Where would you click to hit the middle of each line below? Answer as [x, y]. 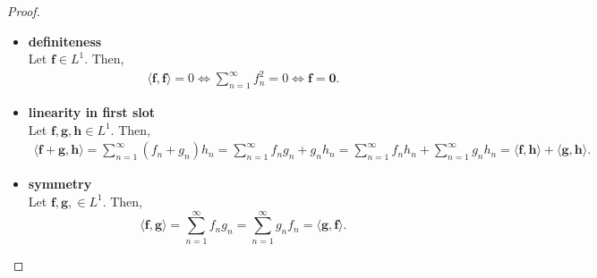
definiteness [65, 41]
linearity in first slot [92, 112]
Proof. [24, 11]
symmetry [60, 184]
